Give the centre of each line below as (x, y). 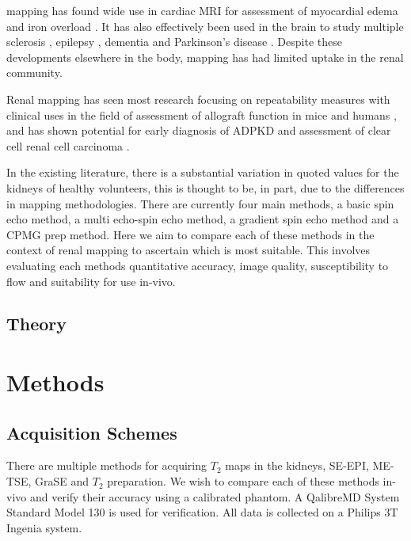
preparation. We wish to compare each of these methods (243, 481)
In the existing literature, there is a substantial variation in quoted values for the (203, 172)
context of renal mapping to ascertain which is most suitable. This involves (188, 250)
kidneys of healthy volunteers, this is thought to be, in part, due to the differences (205, 187)
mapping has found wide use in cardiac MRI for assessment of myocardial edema (202, 10)
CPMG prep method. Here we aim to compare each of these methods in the (190, 234)
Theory (37, 324)
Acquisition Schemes (92, 432)
